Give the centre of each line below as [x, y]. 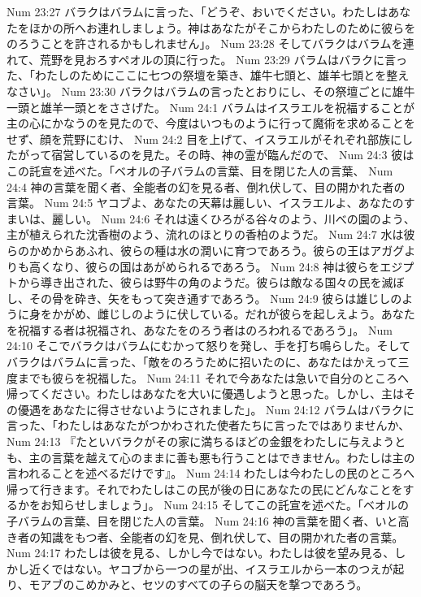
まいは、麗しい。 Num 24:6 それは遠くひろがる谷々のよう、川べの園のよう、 [211, 218]
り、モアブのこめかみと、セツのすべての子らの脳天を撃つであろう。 [187, 584]
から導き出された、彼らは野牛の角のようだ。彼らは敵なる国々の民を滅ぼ [211, 282]
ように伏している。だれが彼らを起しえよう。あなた [279, 314]
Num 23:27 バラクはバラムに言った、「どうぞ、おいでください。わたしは [197, 11]
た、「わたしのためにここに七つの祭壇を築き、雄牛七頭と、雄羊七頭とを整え [208, 75]
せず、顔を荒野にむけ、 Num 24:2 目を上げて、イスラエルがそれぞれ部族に [204, 138]
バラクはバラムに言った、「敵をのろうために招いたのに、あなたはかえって [202, 362]
